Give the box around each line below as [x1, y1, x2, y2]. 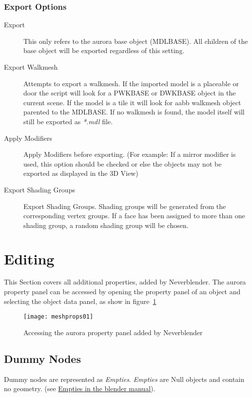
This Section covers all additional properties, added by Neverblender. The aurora [4, 277, 246, 287]
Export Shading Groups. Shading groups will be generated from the [23, 201, 226, 211]
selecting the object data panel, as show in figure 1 [4, 296, 156, 306]
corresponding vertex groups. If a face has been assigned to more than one [23, 210, 245, 221]
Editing [4, 248, 55, 268]
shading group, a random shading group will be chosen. [23, 220, 189, 230]
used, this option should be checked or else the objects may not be [23, 158, 222, 169]
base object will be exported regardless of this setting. [23, 45, 185, 56]
